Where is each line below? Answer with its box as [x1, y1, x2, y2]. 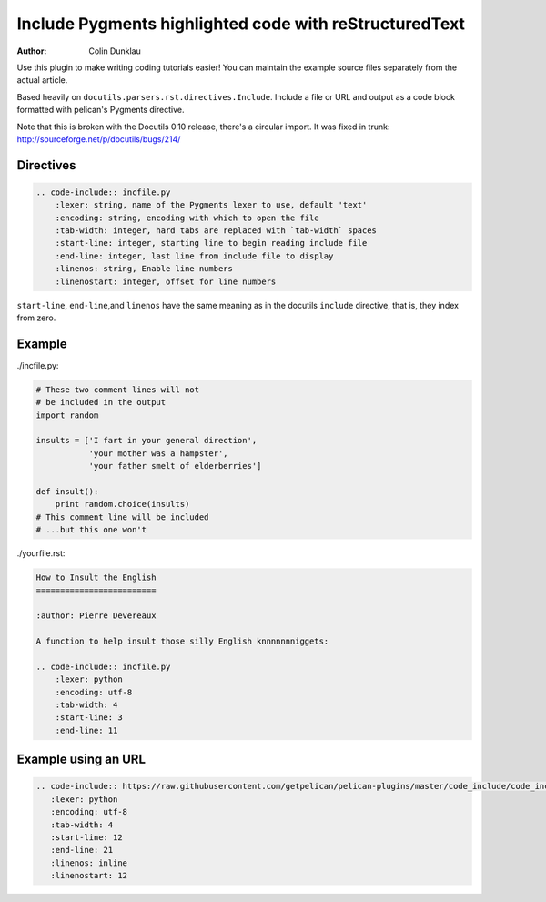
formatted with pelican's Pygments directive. [16, 105, 185, 116]
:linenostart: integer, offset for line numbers [55, 276, 277, 287]
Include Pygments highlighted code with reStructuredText [16, 14, 466, 34]
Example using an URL [16, 752, 146, 767]
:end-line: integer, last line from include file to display [55, 250, 334, 261]
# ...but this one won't [35, 524, 147, 535]
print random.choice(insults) [55, 499, 190, 510]
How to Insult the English [35, 573, 157, 583]
